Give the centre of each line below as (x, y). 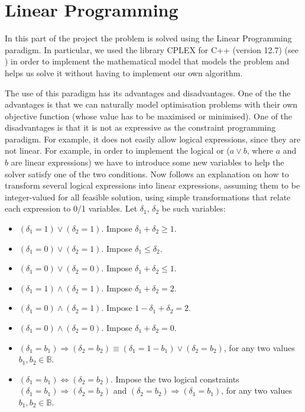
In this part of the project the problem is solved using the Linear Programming (148, 38)
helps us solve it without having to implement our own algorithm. (124, 72)
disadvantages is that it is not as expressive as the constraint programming (140, 127)
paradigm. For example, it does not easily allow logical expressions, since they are (153, 139)
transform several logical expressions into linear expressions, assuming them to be (152, 185)
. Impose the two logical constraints (175, 379)
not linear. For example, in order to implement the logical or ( (117, 150)
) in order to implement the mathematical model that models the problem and (147, 61)
